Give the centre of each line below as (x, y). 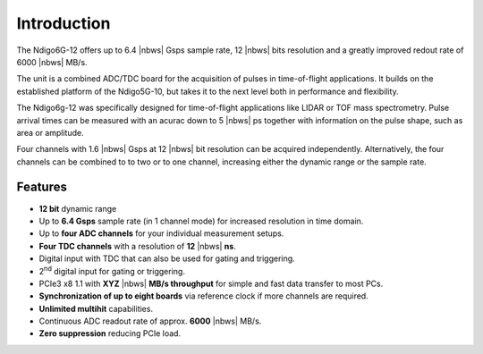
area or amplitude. (50, 132)
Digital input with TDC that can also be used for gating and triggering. (167, 258)
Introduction (64, 23)
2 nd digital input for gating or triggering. (112, 270)
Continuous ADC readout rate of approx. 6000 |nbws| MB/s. (150, 321)
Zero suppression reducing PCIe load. (110, 333)
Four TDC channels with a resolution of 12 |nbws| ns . (137, 246)
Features (42, 187)
